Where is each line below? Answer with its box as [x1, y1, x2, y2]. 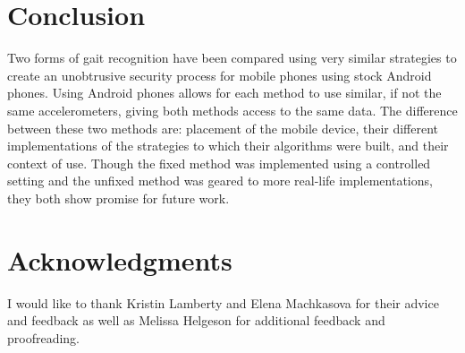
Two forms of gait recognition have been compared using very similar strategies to [7, 48, 457, 67]
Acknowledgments [7, 241, 232, 278]
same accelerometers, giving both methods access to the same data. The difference [7, 100, 458, 119]
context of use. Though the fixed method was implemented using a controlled [7, 153, 431, 172]
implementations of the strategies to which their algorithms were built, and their [7, 136, 449, 155]
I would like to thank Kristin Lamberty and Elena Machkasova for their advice [7, 293, 439, 312]
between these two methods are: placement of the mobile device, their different [7, 118, 439, 137]
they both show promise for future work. [7, 188, 230, 207]
